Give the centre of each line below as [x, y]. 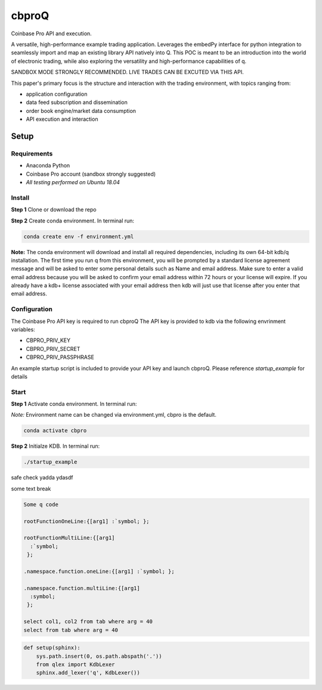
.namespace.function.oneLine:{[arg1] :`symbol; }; [99, 571]
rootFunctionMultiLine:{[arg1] [69, 538]
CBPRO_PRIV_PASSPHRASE [60, 357]
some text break [31, 489]
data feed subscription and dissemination [77, 102]
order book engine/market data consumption [81, 111]
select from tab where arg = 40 [71, 630]
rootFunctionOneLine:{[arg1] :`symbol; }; [86, 521]
